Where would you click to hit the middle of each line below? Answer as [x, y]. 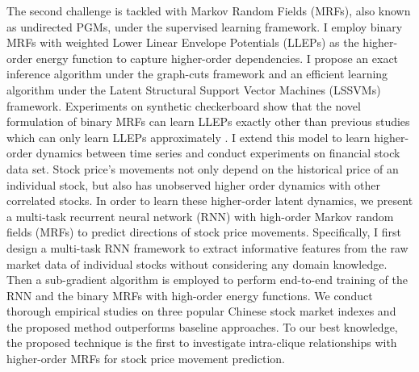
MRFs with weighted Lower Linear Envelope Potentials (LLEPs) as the [183, 42]
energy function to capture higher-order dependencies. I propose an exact [217, 58]
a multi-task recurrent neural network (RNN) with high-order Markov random [200, 216]
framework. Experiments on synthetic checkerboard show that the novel [184, 105]
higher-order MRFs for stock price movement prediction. [146, 359]
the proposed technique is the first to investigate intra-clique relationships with [202, 343]
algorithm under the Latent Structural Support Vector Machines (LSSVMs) [194, 89]
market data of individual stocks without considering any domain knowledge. [197, 263]
